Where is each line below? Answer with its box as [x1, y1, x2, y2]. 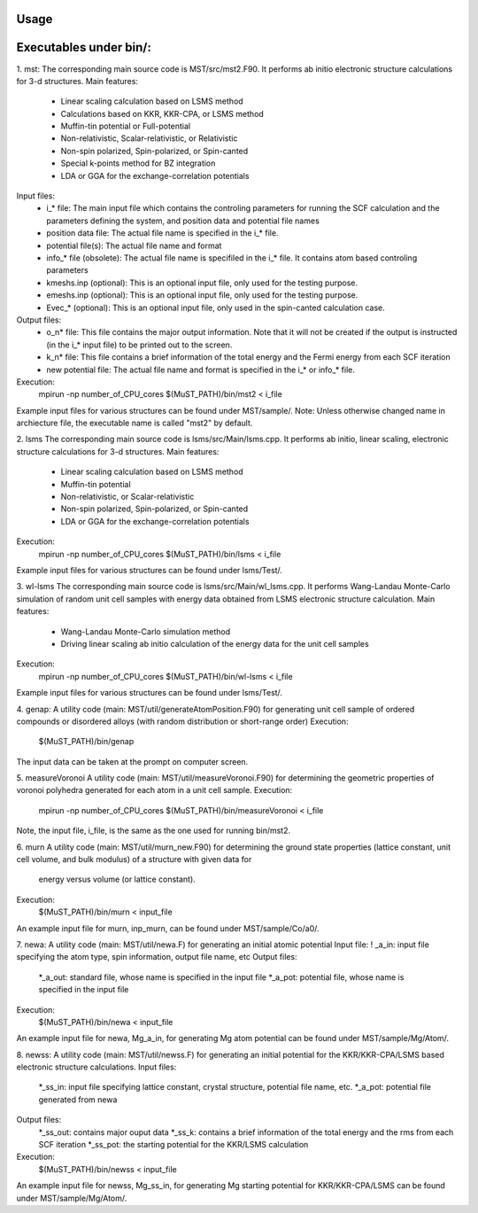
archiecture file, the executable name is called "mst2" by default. [16, 417, 253, 429]
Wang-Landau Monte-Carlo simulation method [60, 626, 230, 637]
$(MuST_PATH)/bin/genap [38, 736, 135, 747]
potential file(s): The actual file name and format [46, 240, 222, 251]
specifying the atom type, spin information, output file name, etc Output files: [16, 952, 297, 962]
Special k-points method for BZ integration [60, 158, 216, 168]
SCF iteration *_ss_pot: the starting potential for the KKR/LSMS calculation [38, 1139, 309, 1150]
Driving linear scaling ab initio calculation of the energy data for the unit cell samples [60, 638, 369, 649]
